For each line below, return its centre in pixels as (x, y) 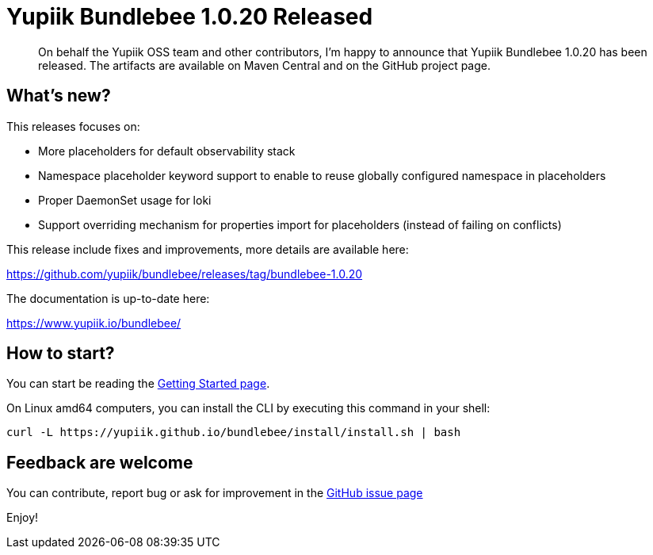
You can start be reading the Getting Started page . (138, 384)
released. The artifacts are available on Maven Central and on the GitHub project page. (265, 65)
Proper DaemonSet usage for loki (125, 200)
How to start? (61, 354)
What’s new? (59, 96)
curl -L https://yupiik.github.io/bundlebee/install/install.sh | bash (234, 433)
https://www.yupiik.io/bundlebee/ (94, 323)
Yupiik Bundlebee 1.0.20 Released (190, 17)
